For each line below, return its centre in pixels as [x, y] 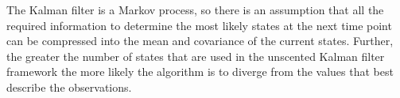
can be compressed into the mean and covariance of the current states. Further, [200, 41]
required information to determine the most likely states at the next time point [199, 25]
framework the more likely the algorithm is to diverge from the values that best [200, 72]
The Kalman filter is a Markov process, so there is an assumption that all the [195, 9]
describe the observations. [69, 87]
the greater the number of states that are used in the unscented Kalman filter [196, 56]
